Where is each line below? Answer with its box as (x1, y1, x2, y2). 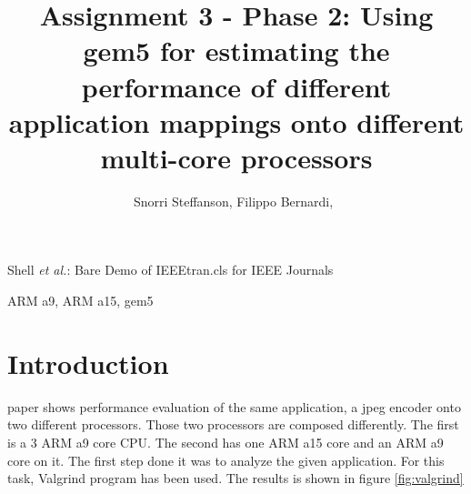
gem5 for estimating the (83, 32, 390, 69)
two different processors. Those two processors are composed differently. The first (7, 415, 459, 434)
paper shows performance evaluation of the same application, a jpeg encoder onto (7, 397, 461, 416)
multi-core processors (100, 138, 373, 176)
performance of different (81, 67, 392, 105)
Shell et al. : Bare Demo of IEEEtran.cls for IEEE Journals (7, 260, 334, 279)
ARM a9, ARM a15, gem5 (7, 291, 154, 310)
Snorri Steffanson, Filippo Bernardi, (133, 191, 334, 210)
